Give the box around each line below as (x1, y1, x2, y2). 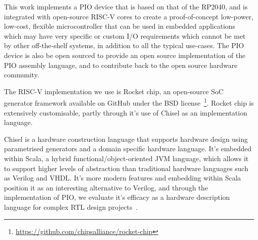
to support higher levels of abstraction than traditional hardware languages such (4, 163, 249, 173)
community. (4, 69, 39, 80)
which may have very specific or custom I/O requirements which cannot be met (4, 30, 246, 41)
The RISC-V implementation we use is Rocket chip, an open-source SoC (4, 86, 224, 96)
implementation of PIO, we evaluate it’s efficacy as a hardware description (4, 192, 230, 202)
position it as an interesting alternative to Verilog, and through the (4, 182, 208, 192)
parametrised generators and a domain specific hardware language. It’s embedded (4, 143, 252, 154)
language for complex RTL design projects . (4, 201, 138, 212)
